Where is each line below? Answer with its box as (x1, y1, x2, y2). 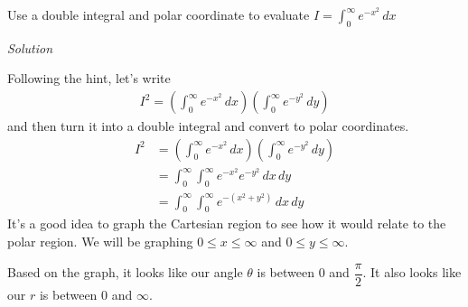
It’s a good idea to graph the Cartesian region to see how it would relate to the (7, 214, 446, 233)
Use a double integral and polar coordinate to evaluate (7, 5, 310, 23)
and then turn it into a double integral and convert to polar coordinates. (7, 116, 409, 135)
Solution (7, 38, 53, 57)
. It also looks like (362, 263, 462, 282)
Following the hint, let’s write (7, 69, 171, 88)
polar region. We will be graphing (7, 232, 193, 251)
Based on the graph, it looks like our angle (7, 263, 243, 282)
